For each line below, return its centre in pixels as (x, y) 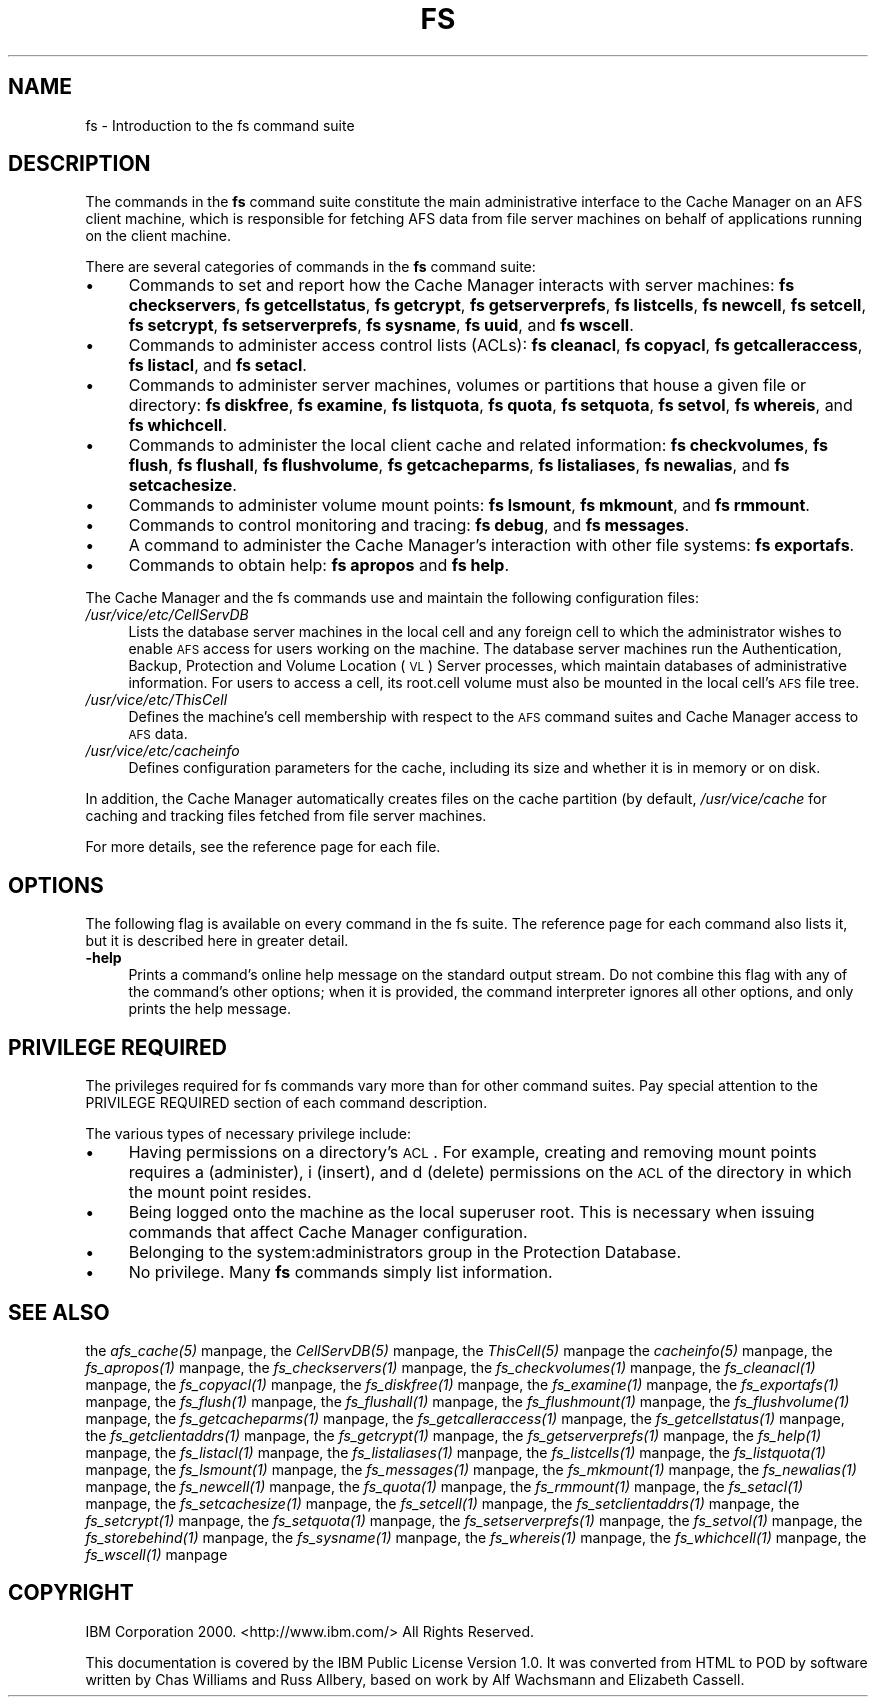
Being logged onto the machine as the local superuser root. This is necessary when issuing (471, 1212)
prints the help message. (209, 1009)
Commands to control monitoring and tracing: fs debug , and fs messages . (409, 525)
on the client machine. (158, 236)
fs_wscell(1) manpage (156, 1554)
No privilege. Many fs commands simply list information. (340, 1272)
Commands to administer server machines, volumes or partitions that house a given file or (467, 385)
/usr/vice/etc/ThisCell (156, 700)
